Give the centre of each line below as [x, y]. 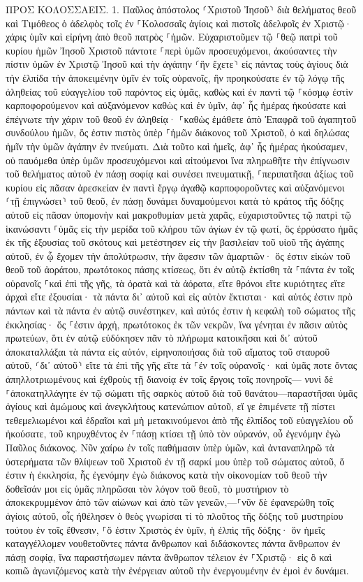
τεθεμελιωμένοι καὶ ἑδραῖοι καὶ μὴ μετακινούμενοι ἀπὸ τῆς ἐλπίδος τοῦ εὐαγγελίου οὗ [179, 420]
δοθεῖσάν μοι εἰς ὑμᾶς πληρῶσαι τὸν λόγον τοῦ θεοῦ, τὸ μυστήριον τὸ [147, 488]
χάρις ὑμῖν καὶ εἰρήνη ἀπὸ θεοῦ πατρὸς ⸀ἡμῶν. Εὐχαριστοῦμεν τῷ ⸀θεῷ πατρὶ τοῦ [172, 37]
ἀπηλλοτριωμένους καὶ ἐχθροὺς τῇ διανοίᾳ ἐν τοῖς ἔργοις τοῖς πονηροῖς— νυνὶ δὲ [170, 379]
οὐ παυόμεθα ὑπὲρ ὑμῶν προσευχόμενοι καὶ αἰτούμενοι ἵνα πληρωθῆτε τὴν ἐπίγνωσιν [178, 160]
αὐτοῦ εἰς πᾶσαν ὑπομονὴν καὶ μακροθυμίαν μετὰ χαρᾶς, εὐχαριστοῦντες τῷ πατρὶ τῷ [178, 214]
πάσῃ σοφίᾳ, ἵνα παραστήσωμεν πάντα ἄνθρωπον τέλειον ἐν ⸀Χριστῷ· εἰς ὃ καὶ [169, 556]
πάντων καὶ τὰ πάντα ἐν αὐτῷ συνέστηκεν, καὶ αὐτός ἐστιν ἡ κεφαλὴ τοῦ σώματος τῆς [180, 311]
